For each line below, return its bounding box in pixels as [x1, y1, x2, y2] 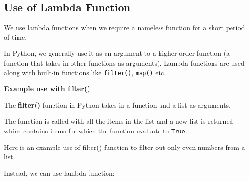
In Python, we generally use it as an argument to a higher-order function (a [4, 48, 230, 58]
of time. [4, 32, 27, 42]
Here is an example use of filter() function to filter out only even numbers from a [4, 142, 245, 152]
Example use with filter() [4, 83, 90, 94]
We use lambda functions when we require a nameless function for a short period [4, 22, 245, 33]
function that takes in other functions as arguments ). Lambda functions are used [4, 57, 245, 67]
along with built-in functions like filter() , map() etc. [4, 67, 166, 77]
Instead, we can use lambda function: [4, 167, 115, 178]
